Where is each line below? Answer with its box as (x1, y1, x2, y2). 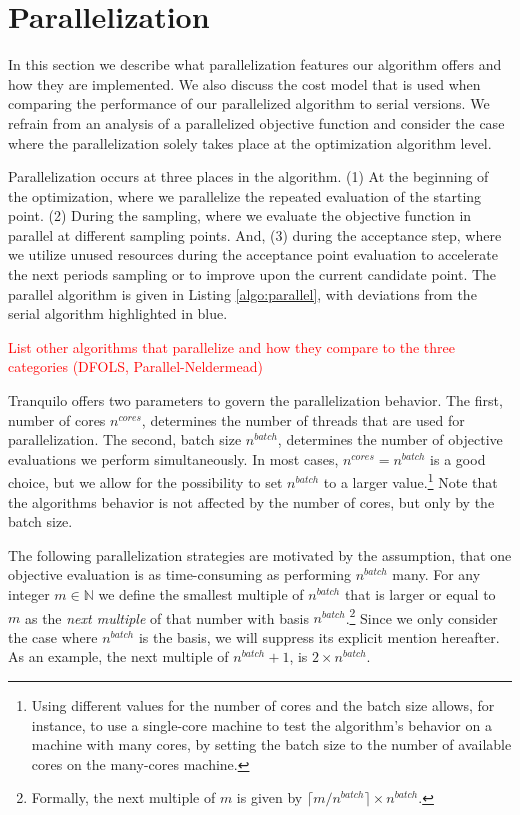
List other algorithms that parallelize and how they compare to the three (8, 336, 455, 357)
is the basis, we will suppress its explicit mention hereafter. (138, 626, 500, 647)
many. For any (392, 564, 481, 585)
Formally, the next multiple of (31, 787, 216, 808)
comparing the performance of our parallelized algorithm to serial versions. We (8, 93, 490, 114)
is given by (236, 787, 303, 808)
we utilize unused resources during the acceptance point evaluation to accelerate (8, 244, 498, 265)
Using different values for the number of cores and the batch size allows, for (31, 695, 495, 716)
